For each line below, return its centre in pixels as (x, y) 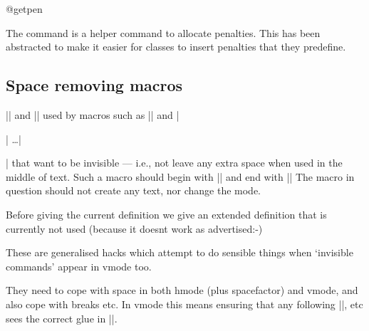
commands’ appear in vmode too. (79, 266)
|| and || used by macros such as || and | (93, 114)
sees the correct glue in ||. (62, 318)
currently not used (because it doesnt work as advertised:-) (134, 228)
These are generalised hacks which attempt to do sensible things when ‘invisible (180, 252)
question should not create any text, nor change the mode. (134, 190)
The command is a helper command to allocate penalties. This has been (163, 32)
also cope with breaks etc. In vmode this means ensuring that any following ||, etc (184, 304)
